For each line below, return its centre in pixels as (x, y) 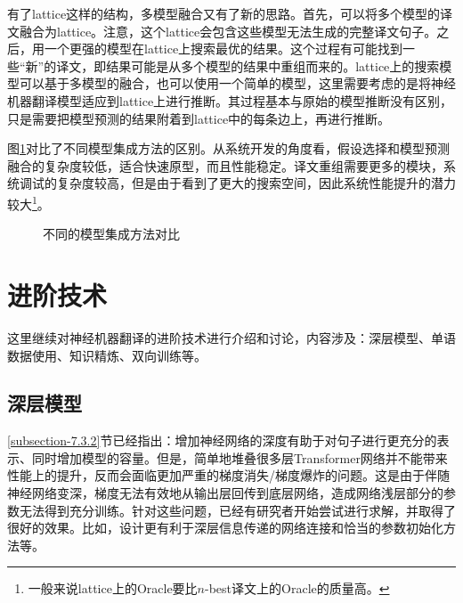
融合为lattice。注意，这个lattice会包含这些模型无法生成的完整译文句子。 (228, 31)
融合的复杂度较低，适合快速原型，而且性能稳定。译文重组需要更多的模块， (225, 165)
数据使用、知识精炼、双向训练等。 (107, 355)
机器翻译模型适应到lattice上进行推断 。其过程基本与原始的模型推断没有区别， (230, 100)
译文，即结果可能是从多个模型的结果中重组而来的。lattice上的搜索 (248, 65)
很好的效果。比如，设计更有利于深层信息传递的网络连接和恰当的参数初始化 (225, 528)
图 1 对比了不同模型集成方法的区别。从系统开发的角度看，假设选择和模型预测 (228, 148)
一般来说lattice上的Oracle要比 (113, 588)
